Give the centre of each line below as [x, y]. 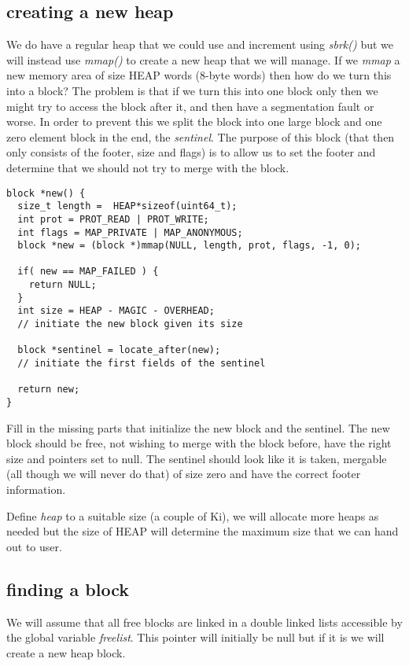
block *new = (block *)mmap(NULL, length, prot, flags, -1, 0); [190, 246]
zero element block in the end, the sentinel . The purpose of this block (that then [201, 136]
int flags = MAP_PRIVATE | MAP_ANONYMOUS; [130, 232]
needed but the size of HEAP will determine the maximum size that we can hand [203, 531]
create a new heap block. [66, 652]
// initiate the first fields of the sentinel [142, 364]
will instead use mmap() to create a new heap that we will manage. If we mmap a [203, 59]
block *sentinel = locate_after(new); [119, 350]
